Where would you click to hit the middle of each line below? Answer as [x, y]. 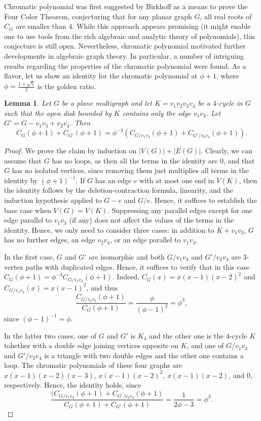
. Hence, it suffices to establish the [203, 200]
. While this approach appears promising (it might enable [161, 26]
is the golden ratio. [67, 86]
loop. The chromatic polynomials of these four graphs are [93, 365]
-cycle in [229, 103]
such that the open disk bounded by [58, 113]
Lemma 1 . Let [28, 103]
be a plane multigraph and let [107, 103]
